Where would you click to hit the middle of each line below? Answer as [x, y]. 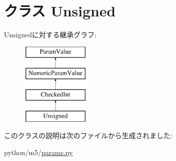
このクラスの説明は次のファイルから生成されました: [88, 135]
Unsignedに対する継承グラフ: [50, 35]
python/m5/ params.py [38, 152]
